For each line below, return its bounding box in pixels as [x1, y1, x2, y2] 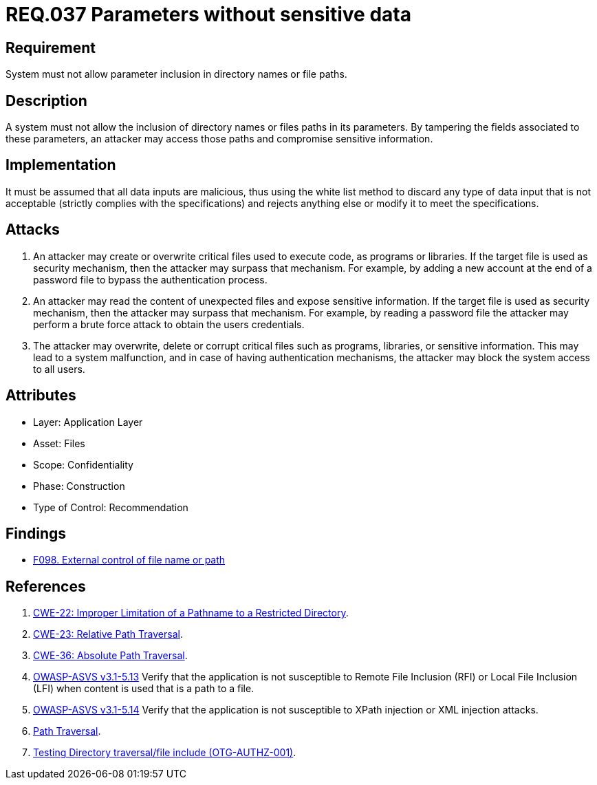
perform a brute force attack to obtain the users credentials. [33, 318, 305, 330]
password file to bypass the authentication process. [33, 273, 268, 286]
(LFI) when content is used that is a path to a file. [33, 682, 254, 695]
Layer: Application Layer [33, 416, 143, 428]
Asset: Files [33, 437, 85, 449]
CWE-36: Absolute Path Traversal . [33, 649, 188, 662]
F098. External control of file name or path [33, 554, 226, 566]
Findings [6, 524, 67, 542]
